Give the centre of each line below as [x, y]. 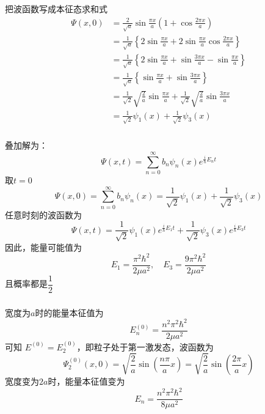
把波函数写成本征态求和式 [56, 8]
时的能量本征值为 [69, 312]
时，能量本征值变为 [86, 381]
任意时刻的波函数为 [43, 214]
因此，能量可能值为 [43, 247]
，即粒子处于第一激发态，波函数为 [145, 346]
